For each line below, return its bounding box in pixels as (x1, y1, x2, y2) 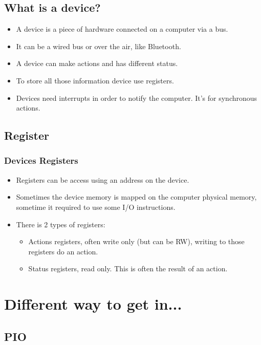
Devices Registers (4, 154, 78, 167)
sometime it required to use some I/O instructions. (16, 201, 176, 212)
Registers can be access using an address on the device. (16, 174, 189, 185)
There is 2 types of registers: (16, 219, 105, 229)
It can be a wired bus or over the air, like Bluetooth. (16, 40, 181, 51)
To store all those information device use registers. (16, 75, 174, 85)
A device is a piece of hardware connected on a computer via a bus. (16, 24, 228, 34)
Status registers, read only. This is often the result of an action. (28, 263, 228, 274)
